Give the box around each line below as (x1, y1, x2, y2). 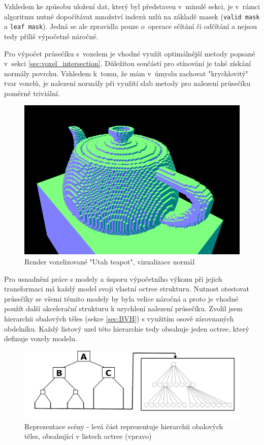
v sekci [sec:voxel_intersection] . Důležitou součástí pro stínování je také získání (4, 58, 251, 69)
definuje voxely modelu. (4, 333, 77, 344)
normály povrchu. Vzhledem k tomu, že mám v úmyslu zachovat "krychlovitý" (4, 68, 248, 78)
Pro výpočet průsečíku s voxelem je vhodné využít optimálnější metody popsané (4, 48, 255, 58)
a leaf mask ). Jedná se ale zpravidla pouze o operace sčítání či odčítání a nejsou (4, 21, 257, 32)
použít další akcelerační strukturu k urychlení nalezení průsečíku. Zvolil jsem (4, 303, 243, 314)
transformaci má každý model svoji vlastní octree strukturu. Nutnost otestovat (4, 283, 249, 294)
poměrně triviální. (4, 87, 60, 98)
